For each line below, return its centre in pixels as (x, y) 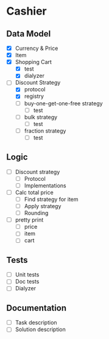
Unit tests (27, 274)
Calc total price (34, 192)
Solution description (40, 329)
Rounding (36, 213)
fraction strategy (45, 131)
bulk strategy (41, 117)
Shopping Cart (33, 62)
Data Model (29, 34)
